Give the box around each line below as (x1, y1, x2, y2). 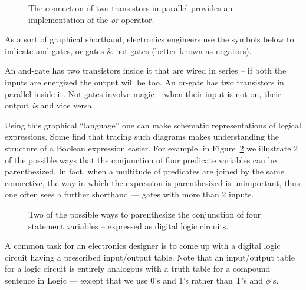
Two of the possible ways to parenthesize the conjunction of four (28, 207, 261, 220)
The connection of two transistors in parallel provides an (28, 2, 233, 14)
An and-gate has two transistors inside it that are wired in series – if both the (5, 64, 287, 77)
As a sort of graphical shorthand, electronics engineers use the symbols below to (5, 33, 294, 45)
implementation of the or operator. (28, 13, 154, 25)
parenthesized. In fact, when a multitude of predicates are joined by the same (5, 165, 284, 177)
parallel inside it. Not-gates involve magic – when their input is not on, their (5, 87, 281, 100)
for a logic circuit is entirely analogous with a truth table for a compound (5, 262, 271, 275)
